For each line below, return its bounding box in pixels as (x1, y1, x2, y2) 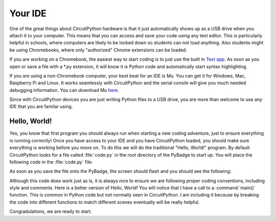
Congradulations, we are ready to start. (9, 208, 92, 214)
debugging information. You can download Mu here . (9, 87, 120, 93)
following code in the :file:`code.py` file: (9, 159, 93, 165)
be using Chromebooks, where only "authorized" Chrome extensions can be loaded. (9, 46, 188, 53)
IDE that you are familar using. (9, 104, 73, 110)
